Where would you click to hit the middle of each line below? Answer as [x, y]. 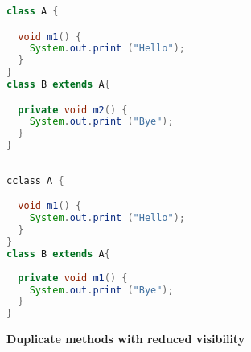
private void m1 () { [73, 278]
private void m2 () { [73, 110]
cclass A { [35, 180]
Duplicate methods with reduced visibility [126, 339]
